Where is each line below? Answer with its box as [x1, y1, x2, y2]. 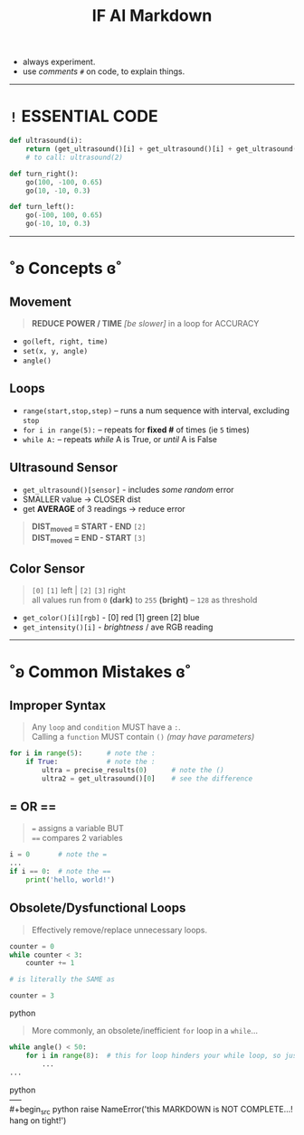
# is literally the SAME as [9, 975, 116, 984]
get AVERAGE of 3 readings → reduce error [22, 503, 185, 514]
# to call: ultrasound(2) [25, 153, 124, 162]
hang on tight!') [9, 1115, 67, 1126]
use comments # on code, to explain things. [22, 66, 185, 77]
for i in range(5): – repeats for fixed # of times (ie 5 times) [22, 424, 251, 435]
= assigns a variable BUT [31, 823, 124, 834]
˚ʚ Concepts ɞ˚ [9, 259, 122, 279]
